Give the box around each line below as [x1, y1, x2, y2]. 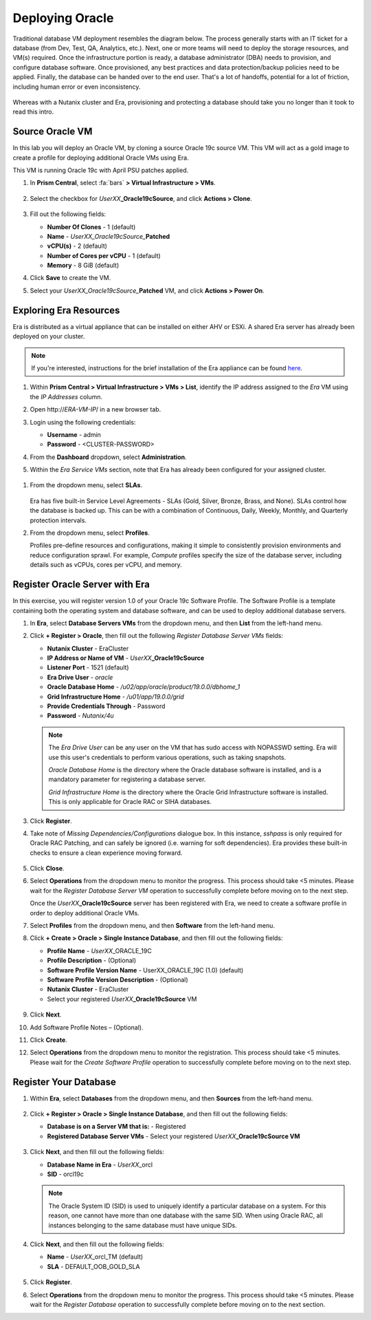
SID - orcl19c [47, 1170, 84, 1178]
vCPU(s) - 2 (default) [47, 242, 108, 251]
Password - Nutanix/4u [47, 712, 115, 720]
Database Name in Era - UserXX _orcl [47, 1160, 153, 1169]
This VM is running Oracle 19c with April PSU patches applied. [12, 166, 189, 174]
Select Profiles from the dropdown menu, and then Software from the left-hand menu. [30, 922, 275, 930]
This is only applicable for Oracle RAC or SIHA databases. [48, 798, 212, 806]
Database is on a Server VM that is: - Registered [47, 1122, 186, 1131]
